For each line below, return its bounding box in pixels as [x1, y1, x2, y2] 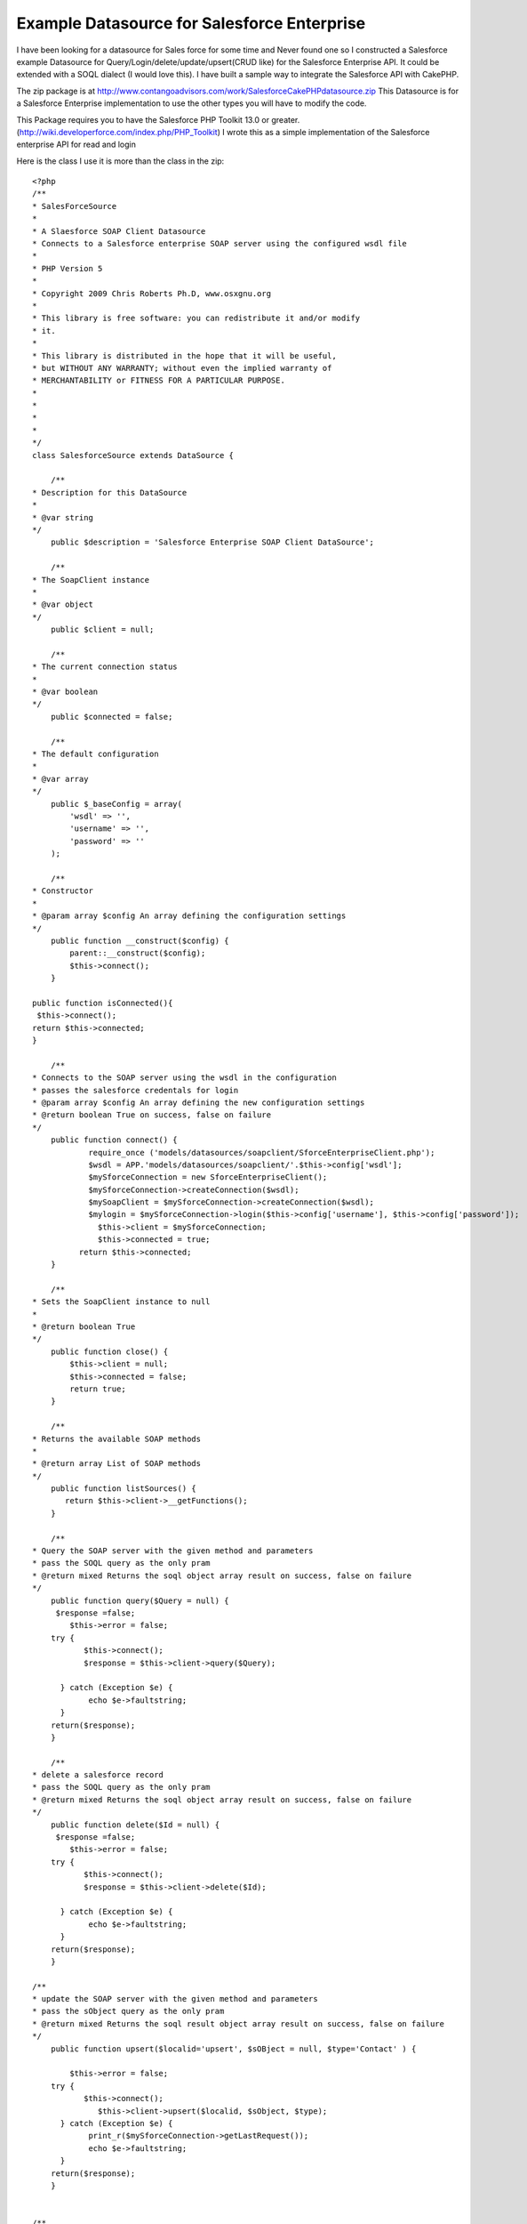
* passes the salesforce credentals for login [32, 1085, 239, 1095]
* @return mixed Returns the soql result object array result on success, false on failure [32, 2019, 444, 2028]
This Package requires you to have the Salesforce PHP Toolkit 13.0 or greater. [16, 114, 300, 125]
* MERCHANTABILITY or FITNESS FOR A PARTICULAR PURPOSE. [32, 375, 286, 386]
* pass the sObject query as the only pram [32, 2006, 225, 2017]
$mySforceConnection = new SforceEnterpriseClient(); [88, 1172, 328, 1182]
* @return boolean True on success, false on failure [32, 1110, 271, 1120]
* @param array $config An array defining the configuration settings [32, 911, 347, 921]
